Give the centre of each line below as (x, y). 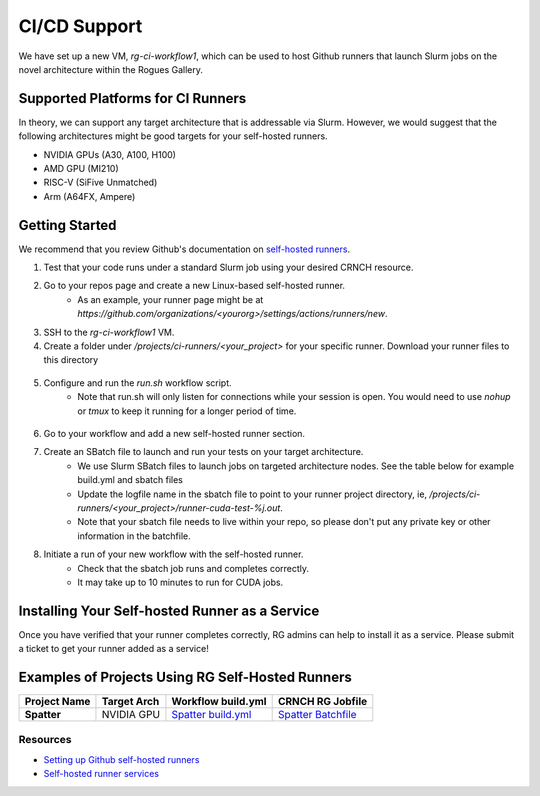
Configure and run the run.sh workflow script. (137, 382)
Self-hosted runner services (101, 774)
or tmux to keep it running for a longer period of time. (187, 411)
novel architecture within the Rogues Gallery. (111, 69)
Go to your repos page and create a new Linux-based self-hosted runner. (194, 286)
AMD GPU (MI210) (81, 169)
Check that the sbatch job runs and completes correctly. (193, 568)
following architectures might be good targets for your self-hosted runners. (173, 136)
